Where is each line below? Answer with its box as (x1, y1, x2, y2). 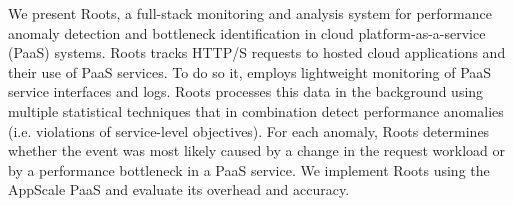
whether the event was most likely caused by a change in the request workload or (8, 140, 506, 161)
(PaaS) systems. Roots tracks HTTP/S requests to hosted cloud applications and (8, 42, 506, 63)
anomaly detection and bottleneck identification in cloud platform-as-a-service (8, 22, 486, 43)
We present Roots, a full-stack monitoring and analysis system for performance (8, 3, 492, 23)
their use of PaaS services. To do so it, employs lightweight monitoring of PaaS (8, 61, 492, 82)
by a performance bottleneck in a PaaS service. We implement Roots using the (8, 159, 490, 180)
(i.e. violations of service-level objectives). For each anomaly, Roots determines (8, 120, 490, 141)
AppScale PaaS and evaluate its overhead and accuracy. (8, 179, 350, 200)
